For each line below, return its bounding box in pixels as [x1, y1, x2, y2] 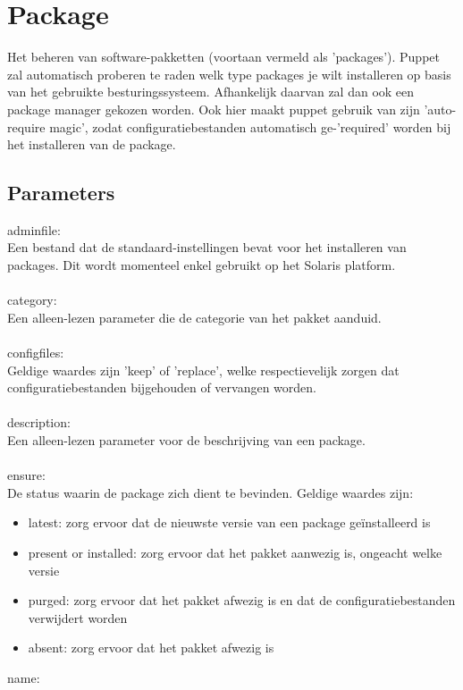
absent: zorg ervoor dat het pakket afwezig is [28, 638, 274, 657]
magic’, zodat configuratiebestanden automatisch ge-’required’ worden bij [49, 117, 451, 136]
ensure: [7, 466, 46, 484]
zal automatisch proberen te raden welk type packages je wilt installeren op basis [7, 64, 451, 83]
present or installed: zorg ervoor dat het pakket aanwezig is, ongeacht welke [28, 543, 442, 561]
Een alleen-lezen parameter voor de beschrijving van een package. [7, 431, 366, 450]
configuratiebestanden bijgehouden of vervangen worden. [7, 378, 316, 397]
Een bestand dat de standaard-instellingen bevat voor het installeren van [7, 238, 407, 257]
